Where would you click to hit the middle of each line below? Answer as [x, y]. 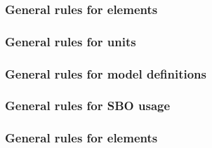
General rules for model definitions [106, 73]
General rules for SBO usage [88, 106]
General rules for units [71, 41]
